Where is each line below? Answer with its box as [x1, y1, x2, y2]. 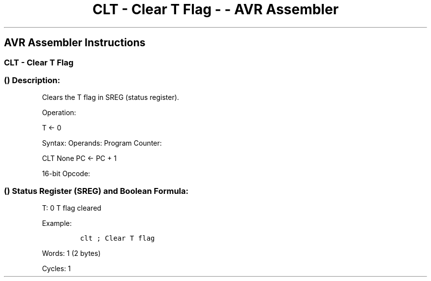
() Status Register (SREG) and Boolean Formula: [4, 186, 189, 196]
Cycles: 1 [42, 264, 71, 273]
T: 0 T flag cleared [42, 204, 101, 213]
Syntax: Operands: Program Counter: [42, 139, 162, 148]
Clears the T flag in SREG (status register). [42, 93, 179, 102]
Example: [42, 219, 72, 228]
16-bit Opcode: [42, 169, 91, 178]
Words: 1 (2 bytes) [42, 249, 101, 258]
